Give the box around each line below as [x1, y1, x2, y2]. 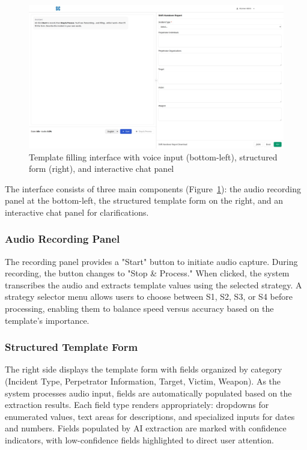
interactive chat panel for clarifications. [5, 205, 149, 218]
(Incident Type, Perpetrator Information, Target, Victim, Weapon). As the [5, 375, 281, 388]
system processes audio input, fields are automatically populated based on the [5, 386, 292, 399]
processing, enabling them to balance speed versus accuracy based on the [5, 302, 274, 315]
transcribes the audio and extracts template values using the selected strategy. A [5, 278, 302, 291]
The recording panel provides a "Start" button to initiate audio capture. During [5, 255, 298, 267]
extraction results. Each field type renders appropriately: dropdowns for [5, 398, 269, 411]
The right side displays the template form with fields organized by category [5, 363, 282, 376]
